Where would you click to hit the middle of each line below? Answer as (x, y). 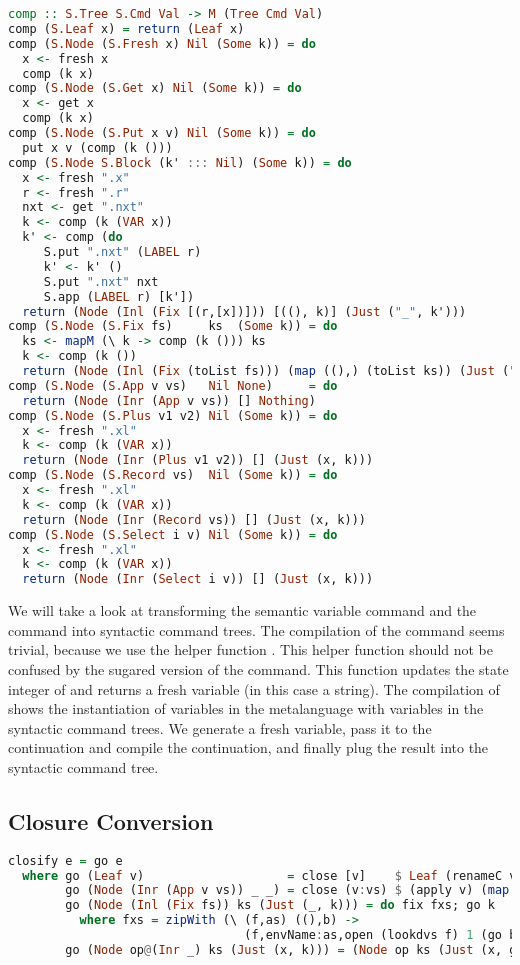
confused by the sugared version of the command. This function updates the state (258, 668)
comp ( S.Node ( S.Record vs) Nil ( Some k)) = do (173, 475)
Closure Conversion (111, 820)
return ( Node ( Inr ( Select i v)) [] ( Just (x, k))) (198, 579)
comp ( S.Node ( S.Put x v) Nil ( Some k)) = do (162, 133)
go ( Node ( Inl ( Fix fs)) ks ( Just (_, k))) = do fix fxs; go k (280, 905)
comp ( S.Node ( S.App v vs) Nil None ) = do (173, 385)
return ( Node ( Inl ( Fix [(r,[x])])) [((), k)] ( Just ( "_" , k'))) (244, 311)
